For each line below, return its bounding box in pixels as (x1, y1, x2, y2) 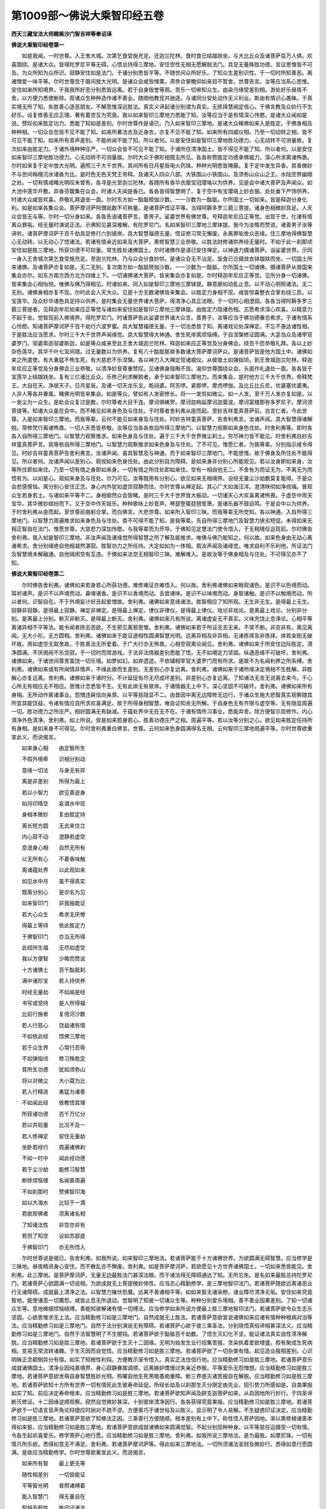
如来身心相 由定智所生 (21, 744, 86, 751)
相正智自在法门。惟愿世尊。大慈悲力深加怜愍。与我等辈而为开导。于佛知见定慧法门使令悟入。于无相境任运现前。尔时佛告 (11, 525, 313, 532)
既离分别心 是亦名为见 (21, 888, 86, 896)
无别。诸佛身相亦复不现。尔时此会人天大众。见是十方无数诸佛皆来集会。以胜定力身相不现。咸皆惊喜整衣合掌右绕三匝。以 (11, 289, 313, 296)
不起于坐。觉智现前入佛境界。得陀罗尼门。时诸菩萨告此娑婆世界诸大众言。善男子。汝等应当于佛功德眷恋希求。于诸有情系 (11, 314, 313, 321)
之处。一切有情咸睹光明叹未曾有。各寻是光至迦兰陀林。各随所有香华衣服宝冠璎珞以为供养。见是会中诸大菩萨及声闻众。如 (11, 179, 313, 187)
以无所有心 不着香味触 (21, 855, 86, 863)
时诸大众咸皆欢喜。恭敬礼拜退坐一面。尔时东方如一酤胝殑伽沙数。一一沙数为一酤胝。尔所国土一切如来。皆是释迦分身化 (11, 196, 307, 203)
